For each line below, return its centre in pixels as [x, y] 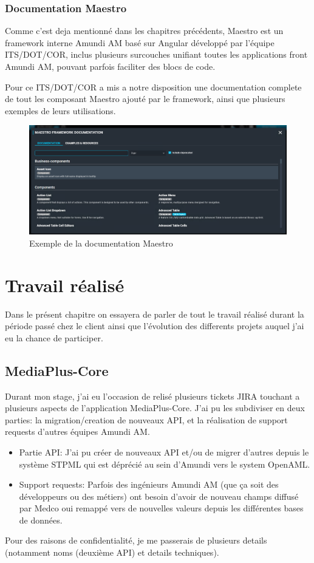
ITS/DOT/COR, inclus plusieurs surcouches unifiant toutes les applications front [156, 54]
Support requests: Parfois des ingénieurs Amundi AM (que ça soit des [149, 484]
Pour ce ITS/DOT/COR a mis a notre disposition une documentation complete [153, 87]
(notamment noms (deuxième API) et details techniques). [112, 552]
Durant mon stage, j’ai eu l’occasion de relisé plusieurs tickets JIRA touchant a [152, 396]
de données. [41, 520]
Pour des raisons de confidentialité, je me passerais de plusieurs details [136, 540]
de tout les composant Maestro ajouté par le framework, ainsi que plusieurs [145, 99]
